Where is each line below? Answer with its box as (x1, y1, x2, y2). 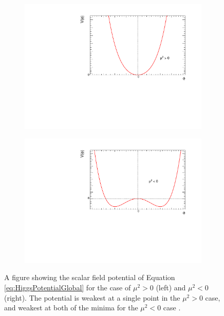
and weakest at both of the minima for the (4, 302, 138, 313)
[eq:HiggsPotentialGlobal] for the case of (4, 282, 131, 292)
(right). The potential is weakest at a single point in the (4, 292, 180, 303)
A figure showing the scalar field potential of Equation (4, 272, 175, 283)
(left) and (156, 282, 186, 292)
